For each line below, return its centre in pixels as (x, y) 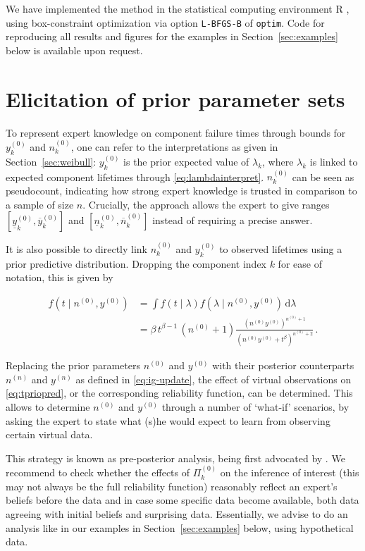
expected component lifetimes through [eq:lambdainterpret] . (135, 177)
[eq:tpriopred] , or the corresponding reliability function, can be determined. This (179, 393)
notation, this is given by (60, 277)
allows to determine (48, 407)
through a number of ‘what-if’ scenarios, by (255, 407)
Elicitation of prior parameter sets (175, 98)
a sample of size (40, 204)
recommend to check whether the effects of (98, 472)
